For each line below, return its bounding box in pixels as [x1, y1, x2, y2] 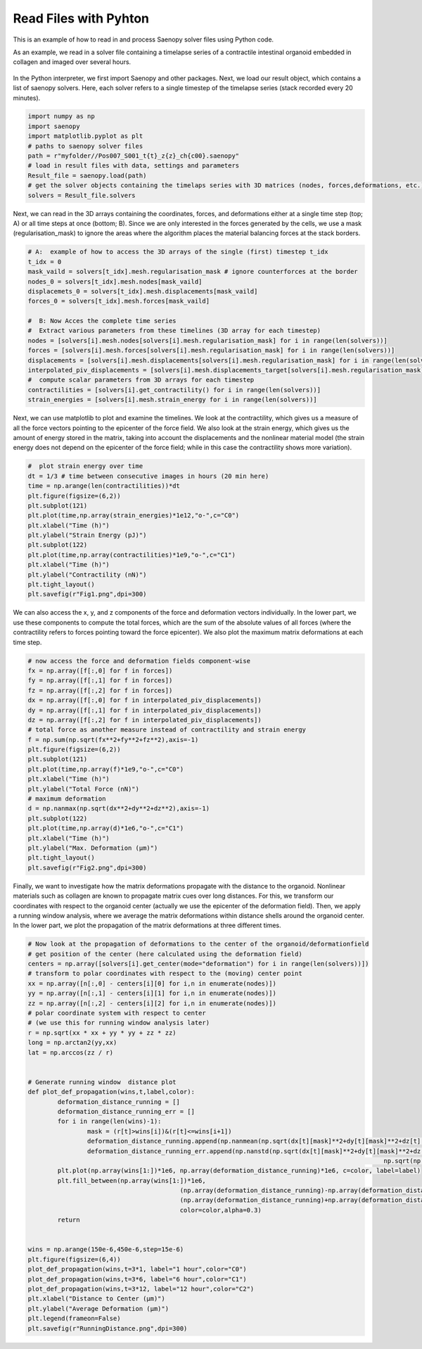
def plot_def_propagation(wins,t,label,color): [27, 1088, 195, 1096]
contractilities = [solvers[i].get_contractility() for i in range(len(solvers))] [27, 386, 321, 394]
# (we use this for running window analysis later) [27, 1019, 210, 1027]
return [57, 1216, 80, 1224]
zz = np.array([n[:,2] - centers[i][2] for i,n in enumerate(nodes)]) [27, 999, 277, 1007]
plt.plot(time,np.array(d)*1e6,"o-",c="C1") [27, 824, 184, 832]
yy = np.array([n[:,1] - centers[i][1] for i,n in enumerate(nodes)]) [27, 989, 277, 998]
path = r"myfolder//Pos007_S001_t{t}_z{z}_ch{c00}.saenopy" [27, 152, 240, 160]
